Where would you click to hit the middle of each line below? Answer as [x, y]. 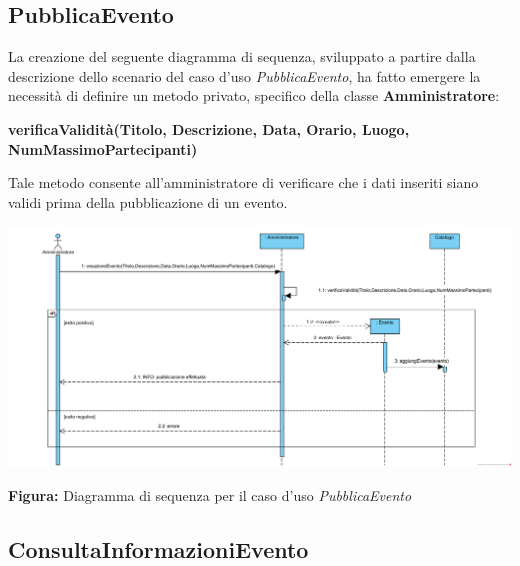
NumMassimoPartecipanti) [103, 148]
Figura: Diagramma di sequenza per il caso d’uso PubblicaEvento [210, 494]
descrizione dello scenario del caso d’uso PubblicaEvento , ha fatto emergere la [244, 75]
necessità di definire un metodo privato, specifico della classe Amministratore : [254, 95]
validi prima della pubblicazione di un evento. [148, 201]
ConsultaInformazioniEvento [158, 548]
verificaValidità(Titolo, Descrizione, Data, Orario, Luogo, [209, 128]
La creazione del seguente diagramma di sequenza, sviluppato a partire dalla [242, 56]
